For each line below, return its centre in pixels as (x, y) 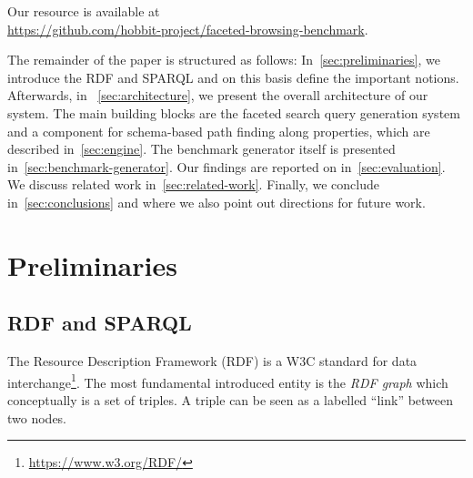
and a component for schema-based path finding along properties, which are (219, 131)
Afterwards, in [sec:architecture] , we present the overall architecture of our (218, 95)
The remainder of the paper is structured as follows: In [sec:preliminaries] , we (224, 60)
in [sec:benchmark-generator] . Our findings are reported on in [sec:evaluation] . (226, 166)
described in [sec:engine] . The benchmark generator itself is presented (201, 149)
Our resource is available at (84, 11)
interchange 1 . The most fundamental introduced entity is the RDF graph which (228, 381)
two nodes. (37, 417)
